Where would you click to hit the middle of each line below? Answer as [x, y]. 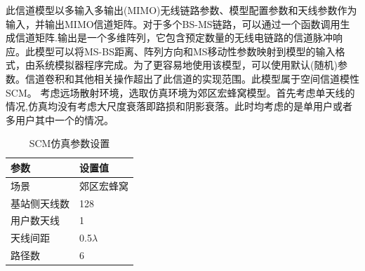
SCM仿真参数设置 [69, 143]
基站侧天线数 [40, 203]
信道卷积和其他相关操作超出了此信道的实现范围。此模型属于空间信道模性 [192, 78]
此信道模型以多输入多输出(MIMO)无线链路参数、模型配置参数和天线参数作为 [181, 10]
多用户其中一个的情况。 [60, 119]
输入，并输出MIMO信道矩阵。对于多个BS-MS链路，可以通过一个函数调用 [173, 23]
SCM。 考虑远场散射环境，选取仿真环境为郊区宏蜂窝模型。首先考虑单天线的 [180, 92]
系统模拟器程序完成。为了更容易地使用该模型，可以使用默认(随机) [186, 65]
